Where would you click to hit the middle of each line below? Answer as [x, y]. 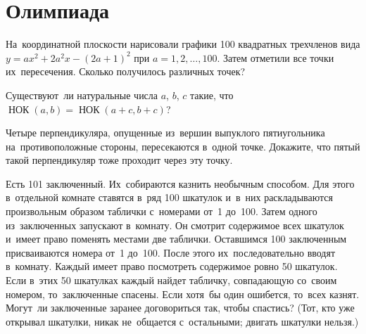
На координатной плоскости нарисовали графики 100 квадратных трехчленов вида [183, 44]
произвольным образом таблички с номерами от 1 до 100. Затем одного [162, 211]
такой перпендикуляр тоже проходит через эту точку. [119, 160]
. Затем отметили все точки [276, 57]
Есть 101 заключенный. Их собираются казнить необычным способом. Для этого [180, 183]
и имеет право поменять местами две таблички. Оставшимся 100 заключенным [176, 239]
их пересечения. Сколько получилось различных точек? [126, 71]
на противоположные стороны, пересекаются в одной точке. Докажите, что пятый [183, 146]
